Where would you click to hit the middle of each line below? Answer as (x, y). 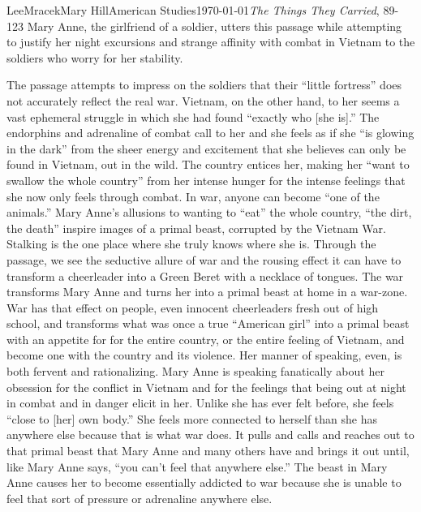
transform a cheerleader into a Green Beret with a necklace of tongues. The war (205, 275)
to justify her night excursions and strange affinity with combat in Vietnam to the (211, 42)
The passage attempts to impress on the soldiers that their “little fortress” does (204, 85)
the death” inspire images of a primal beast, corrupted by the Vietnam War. (196, 228)
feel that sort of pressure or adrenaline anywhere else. (140, 498)
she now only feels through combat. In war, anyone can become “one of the (193, 196)
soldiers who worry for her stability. (95, 57)
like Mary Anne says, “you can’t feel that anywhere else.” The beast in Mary (197, 466)
